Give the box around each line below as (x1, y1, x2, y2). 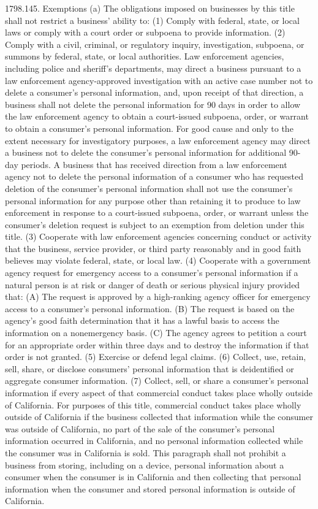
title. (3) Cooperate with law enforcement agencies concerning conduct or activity (5, 230, 312, 243)
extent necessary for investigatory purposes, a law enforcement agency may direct (5, 134, 311, 147)
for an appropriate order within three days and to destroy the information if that (5, 338, 309, 351)
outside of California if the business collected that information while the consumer (5, 410, 313, 423)
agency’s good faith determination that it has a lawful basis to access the (5, 314, 279, 327)
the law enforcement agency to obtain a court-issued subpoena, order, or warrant (5, 110, 309, 123)
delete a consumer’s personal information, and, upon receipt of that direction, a (5, 86, 304, 99)
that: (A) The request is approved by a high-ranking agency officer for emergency (5, 290, 311, 303)
